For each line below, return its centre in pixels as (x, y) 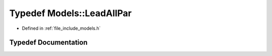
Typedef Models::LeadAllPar (71, 13)
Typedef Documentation (48, 43)
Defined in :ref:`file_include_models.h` (61, 28)
